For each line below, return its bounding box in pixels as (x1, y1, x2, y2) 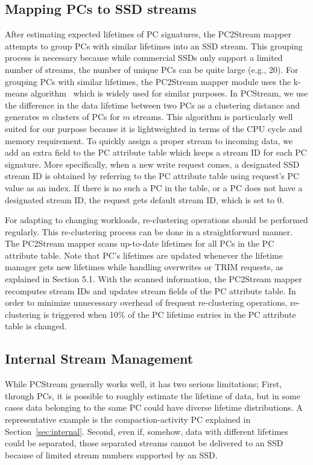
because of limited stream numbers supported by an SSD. (5, 448, 218, 461)
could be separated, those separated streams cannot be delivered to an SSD (5, 437, 283, 449)
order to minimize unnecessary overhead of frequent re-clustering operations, (5, 296, 288, 309)
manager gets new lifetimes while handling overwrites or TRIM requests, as (5, 261, 283, 273)
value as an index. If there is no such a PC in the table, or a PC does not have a (5, 181, 303, 194)
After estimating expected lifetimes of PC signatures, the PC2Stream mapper (5, 28, 291, 40)
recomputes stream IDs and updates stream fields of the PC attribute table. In (5, 284, 296, 297)
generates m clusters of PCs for (5, 110, 120, 123)
